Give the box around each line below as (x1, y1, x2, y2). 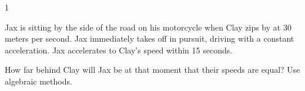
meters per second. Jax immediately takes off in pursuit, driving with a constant (5, 32, 294, 45)
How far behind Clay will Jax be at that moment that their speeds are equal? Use (5, 63, 300, 76)
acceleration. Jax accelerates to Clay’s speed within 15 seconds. (5, 43, 233, 56)
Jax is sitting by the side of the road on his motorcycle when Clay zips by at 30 (5, 21, 291, 33)
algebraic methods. (5, 75, 72, 87)
